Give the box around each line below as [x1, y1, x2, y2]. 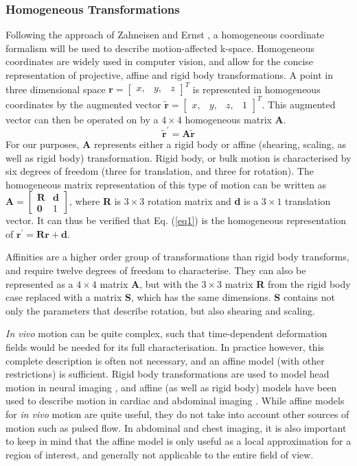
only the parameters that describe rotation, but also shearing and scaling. [5, 303, 315, 317]
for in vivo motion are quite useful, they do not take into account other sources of [5, 407, 349, 421]
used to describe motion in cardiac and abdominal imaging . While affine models [5, 393, 345, 408]
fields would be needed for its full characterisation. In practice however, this [5, 340, 325, 354]
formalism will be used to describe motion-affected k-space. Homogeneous [5, 40, 314, 55]
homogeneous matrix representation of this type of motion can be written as [5, 177, 327, 191]
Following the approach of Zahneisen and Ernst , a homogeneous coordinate [5, 27, 325, 42]
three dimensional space [5, 82, 106, 96]
